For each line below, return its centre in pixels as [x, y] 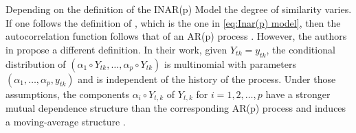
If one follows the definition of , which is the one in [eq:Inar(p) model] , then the [173, 22]
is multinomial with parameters [230, 63]
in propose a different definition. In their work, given [116, 49]
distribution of [36, 63]
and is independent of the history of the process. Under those [207, 78]
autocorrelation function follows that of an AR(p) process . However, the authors [176, 36]
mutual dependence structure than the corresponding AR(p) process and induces [176, 108]
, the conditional [301, 49]
